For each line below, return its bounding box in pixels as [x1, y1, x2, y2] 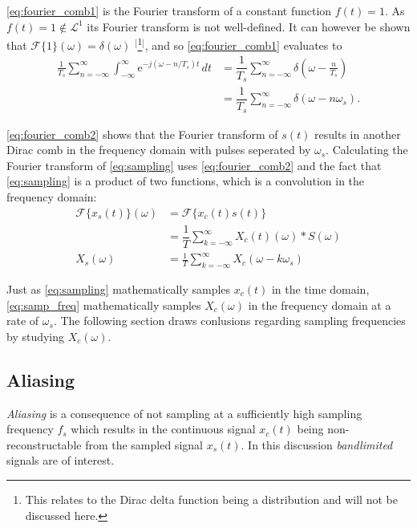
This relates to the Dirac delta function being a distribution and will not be [25, 490, 398, 507]
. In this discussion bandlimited [241, 436, 393, 453]
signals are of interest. [6, 452, 115, 469]
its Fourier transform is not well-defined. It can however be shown [87, 18, 411, 35]
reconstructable [6, 436, 82, 453]
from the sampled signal [85, 436, 203, 453]
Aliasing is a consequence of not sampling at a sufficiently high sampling [6, 404, 362, 421]
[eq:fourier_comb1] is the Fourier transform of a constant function [6, 2, 332, 18]
